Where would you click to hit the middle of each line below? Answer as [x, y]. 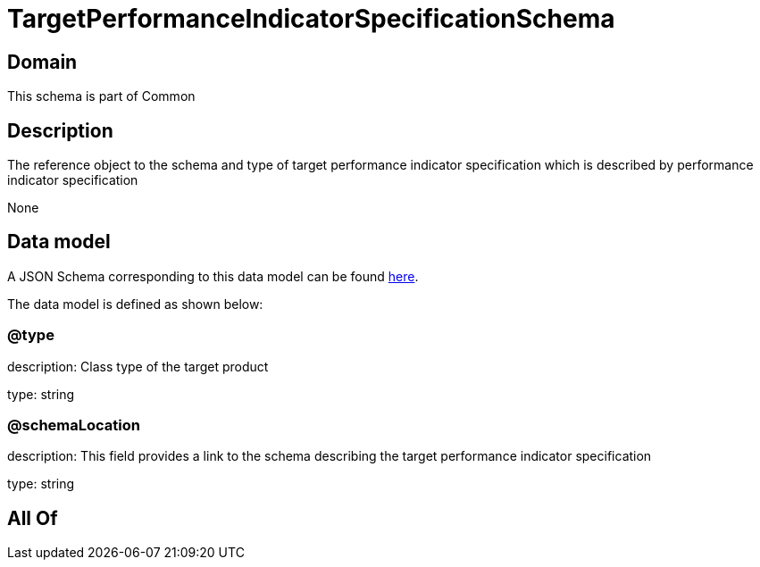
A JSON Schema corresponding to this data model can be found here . [213, 276]
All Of [33, 518]
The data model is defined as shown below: [135, 304]
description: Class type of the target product [138, 366]
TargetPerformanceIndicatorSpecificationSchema [311, 19]
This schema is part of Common [101, 96]
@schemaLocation [74, 425]
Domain [42, 62]
